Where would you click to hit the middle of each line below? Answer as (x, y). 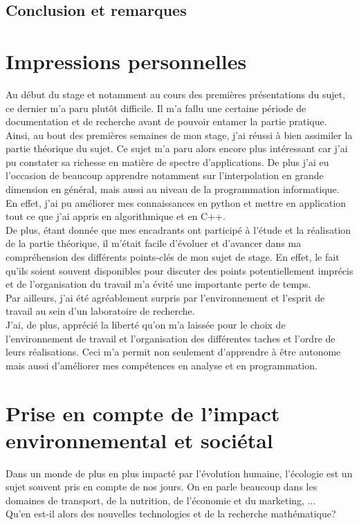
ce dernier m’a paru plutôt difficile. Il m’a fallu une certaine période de (156, 108)
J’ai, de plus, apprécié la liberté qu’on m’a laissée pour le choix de (146, 324)
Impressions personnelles (126, 61)
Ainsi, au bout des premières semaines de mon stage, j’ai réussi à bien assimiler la (179, 135)
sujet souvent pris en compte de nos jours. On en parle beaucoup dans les (162, 487)
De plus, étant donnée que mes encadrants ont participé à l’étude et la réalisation (178, 229)
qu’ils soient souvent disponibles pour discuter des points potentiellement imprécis (179, 270)
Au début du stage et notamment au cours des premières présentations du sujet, (176, 94)
